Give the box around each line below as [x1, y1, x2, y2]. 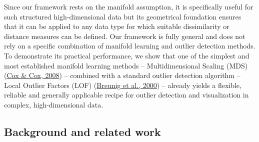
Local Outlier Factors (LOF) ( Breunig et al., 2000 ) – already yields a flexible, [4, 79, 241, 90]
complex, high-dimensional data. [4, 99, 103, 109]
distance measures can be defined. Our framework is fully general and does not [4, 30, 245, 41]
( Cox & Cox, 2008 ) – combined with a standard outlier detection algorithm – [4, 70, 240, 80]
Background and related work [4, 123, 161, 139]
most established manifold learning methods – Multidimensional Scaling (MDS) [4, 60, 248, 70]
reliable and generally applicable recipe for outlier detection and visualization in [4, 89, 249, 100]
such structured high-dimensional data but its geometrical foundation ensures [4, 11, 241, 21]
